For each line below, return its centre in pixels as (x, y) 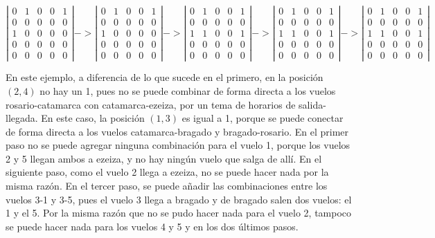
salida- (312, 104)
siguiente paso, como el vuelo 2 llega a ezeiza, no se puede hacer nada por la (167, 172)
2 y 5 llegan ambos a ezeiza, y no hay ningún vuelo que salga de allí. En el (164, 158)
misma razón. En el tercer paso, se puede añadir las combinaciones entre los (167, 186)
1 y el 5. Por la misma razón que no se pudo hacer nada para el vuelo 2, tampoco (179, 213)
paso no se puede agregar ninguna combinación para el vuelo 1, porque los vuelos (178, 145)
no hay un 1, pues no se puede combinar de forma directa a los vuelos (188, 90)
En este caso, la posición (93, 118)
